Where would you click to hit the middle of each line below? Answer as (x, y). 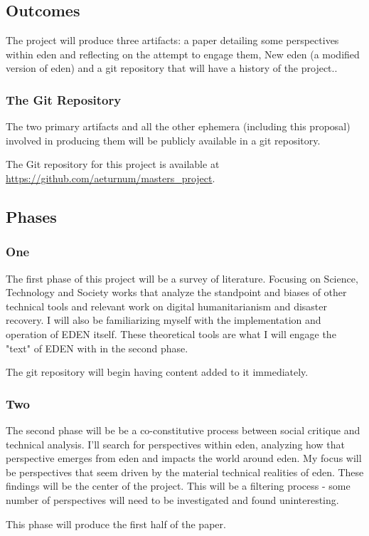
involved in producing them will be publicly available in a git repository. (163, 140)
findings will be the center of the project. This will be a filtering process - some (178, 486)
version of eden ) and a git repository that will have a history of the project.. (172, 68)
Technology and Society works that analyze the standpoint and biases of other (176, 292)
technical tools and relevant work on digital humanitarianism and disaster (166, 306)
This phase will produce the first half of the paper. (116, 524)
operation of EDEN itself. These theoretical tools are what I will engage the (171, 333)
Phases (31, 216)
